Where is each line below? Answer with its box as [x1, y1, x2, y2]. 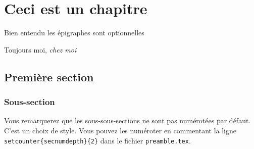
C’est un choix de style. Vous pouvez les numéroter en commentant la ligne [4, 125, 236, 135]
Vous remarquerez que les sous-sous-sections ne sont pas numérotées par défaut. [4, 115, 251, 126]
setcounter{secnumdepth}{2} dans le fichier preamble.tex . [4, 135, 191, 145]
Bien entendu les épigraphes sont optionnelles [4, 27, 144, 38]
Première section [4, 69, 94, 84]
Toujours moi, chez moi [4, 44, 77, 55]
